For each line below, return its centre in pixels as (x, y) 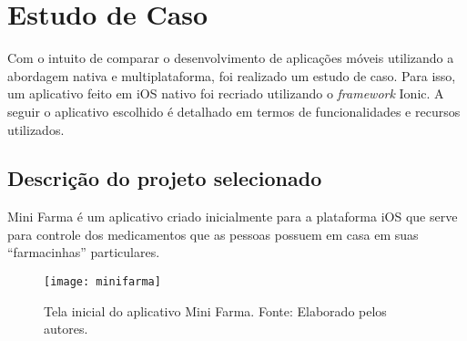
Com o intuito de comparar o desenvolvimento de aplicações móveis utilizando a (231, 58)
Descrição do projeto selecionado (165, 178)
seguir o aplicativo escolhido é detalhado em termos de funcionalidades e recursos (234, 111)
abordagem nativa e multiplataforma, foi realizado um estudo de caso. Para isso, (232, 75)
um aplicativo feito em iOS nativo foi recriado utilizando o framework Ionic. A (226, 93)
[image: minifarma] (102, 282)
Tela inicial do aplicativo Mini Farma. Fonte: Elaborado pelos (215, 310)
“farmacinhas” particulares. (84, 252)
